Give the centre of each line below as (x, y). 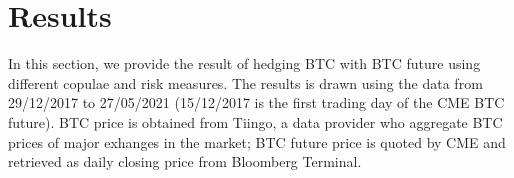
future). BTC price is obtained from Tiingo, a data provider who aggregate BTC (255, 121)
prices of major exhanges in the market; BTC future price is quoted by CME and (257, 141)
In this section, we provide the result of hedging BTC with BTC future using (244, 63)
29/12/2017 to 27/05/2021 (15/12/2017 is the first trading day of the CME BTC (256, 102)
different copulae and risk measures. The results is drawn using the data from (245, 82)
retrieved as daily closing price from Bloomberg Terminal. (185, 161)
